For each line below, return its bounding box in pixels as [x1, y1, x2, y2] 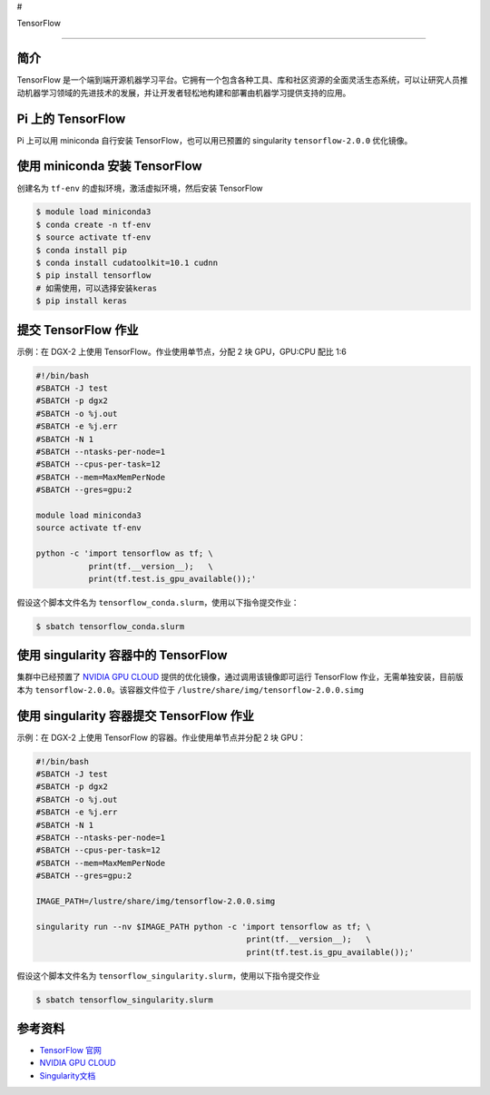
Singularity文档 [39, 1070, 96, 1080]
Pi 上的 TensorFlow [16, 111, 126, 126]
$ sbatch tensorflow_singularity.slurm [35, 994, 213, 1005]
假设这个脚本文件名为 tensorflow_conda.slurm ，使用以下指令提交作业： [16, 597, 299, 607]
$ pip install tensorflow [35, 271, 152, 281]
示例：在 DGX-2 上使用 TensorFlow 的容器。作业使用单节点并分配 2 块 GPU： [16, 732, 306, 743]
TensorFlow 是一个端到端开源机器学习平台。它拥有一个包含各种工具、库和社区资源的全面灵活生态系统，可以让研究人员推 [16, 74, 468, 85]
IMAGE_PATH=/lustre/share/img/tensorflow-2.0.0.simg [35, 896, 276, 906]
